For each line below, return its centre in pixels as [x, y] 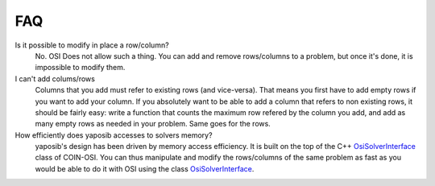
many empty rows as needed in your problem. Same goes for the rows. [153, 124]
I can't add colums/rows [55, 79]
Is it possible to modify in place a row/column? [92, 45]
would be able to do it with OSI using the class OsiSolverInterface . [145, 168]
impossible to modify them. [80, 68]
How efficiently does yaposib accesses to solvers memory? [114, 135]
